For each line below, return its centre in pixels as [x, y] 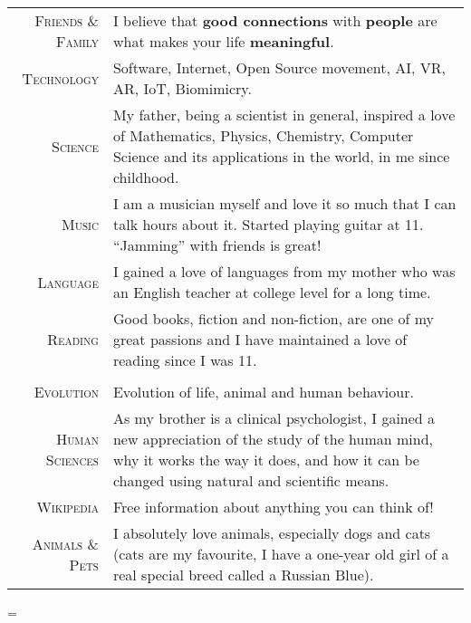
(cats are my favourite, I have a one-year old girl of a [281, 554]
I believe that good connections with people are [275, 20]
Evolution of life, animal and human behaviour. [263, 392]
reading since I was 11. [185, 360]
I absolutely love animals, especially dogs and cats [272, 533]
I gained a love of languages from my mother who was [284, 271]
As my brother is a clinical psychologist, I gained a [274, 418]
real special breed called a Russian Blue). [243, 575]
